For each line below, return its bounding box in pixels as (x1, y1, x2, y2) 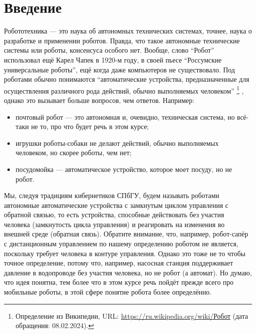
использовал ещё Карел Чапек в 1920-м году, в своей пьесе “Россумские (4, 54, 222, 65)
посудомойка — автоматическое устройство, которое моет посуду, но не (15, 164, 232, 174)
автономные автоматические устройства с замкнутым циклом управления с (4, 200, 228, 210)
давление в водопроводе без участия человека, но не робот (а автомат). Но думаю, (4, 267, 252, 277)
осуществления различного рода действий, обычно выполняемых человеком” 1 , (4, 84, 244, 96)
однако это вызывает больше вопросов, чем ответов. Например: (4, 95, 194, 105)
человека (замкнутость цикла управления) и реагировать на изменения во (4, 219, 224, 229)
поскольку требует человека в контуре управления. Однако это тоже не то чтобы (4, 248, 246, 258)
